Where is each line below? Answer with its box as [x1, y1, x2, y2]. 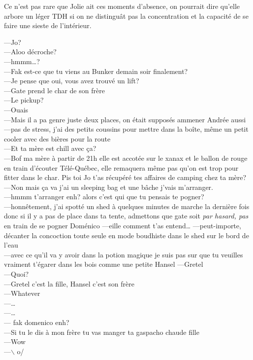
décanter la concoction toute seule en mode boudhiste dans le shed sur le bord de [4, 230, 249, 240]
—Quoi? [4, 269, 29, 279]
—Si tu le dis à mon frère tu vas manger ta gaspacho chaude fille [4, 326, 199, 337]
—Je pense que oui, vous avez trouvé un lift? [4, 75, 139, 86]
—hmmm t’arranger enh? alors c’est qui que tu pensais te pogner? [4, 191, 204, 202]
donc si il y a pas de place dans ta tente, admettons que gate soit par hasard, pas [4, 211, 249, 221]
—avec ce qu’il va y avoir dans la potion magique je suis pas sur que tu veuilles [4, 249, 243, 259]
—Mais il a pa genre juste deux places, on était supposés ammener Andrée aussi [4, 114, 246, 124]
